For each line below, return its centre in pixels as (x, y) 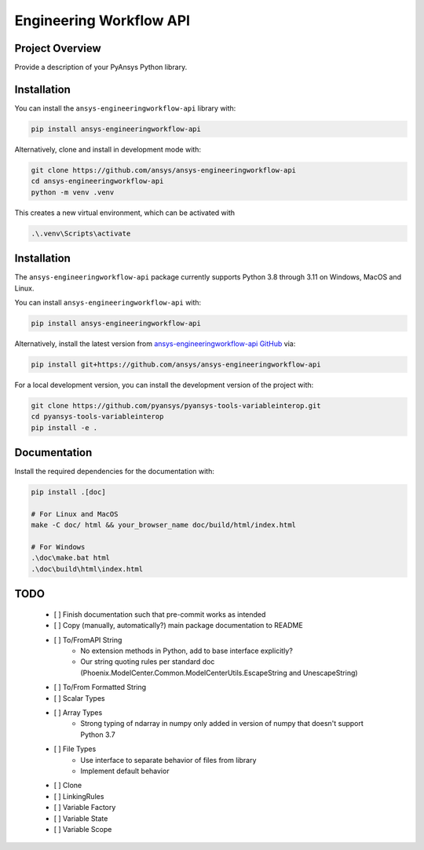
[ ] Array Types (78, 713)
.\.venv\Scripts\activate (81, 233)
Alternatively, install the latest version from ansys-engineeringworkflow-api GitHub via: (155, 343)
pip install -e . (64, 427)
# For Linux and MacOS (75, 514)
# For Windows (58, 547)
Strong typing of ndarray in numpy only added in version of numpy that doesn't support (222, 724)
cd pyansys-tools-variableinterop (97, 417)
